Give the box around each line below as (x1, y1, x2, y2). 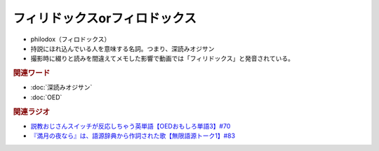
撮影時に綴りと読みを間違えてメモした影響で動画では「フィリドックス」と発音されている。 (30, 55, 295, 63)
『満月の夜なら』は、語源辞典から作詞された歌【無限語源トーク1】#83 (30, 131, 235, 140)
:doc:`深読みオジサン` (30, 83, 93, 92)
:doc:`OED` (30, 93, 62, 101)
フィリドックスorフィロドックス (13, 10, 197, 26)
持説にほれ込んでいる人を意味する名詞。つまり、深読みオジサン (30, 44, 215, 52)
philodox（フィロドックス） (30, 35, 111, 43)
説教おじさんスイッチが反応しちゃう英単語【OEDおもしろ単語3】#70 (30, 122, 231, 130)
